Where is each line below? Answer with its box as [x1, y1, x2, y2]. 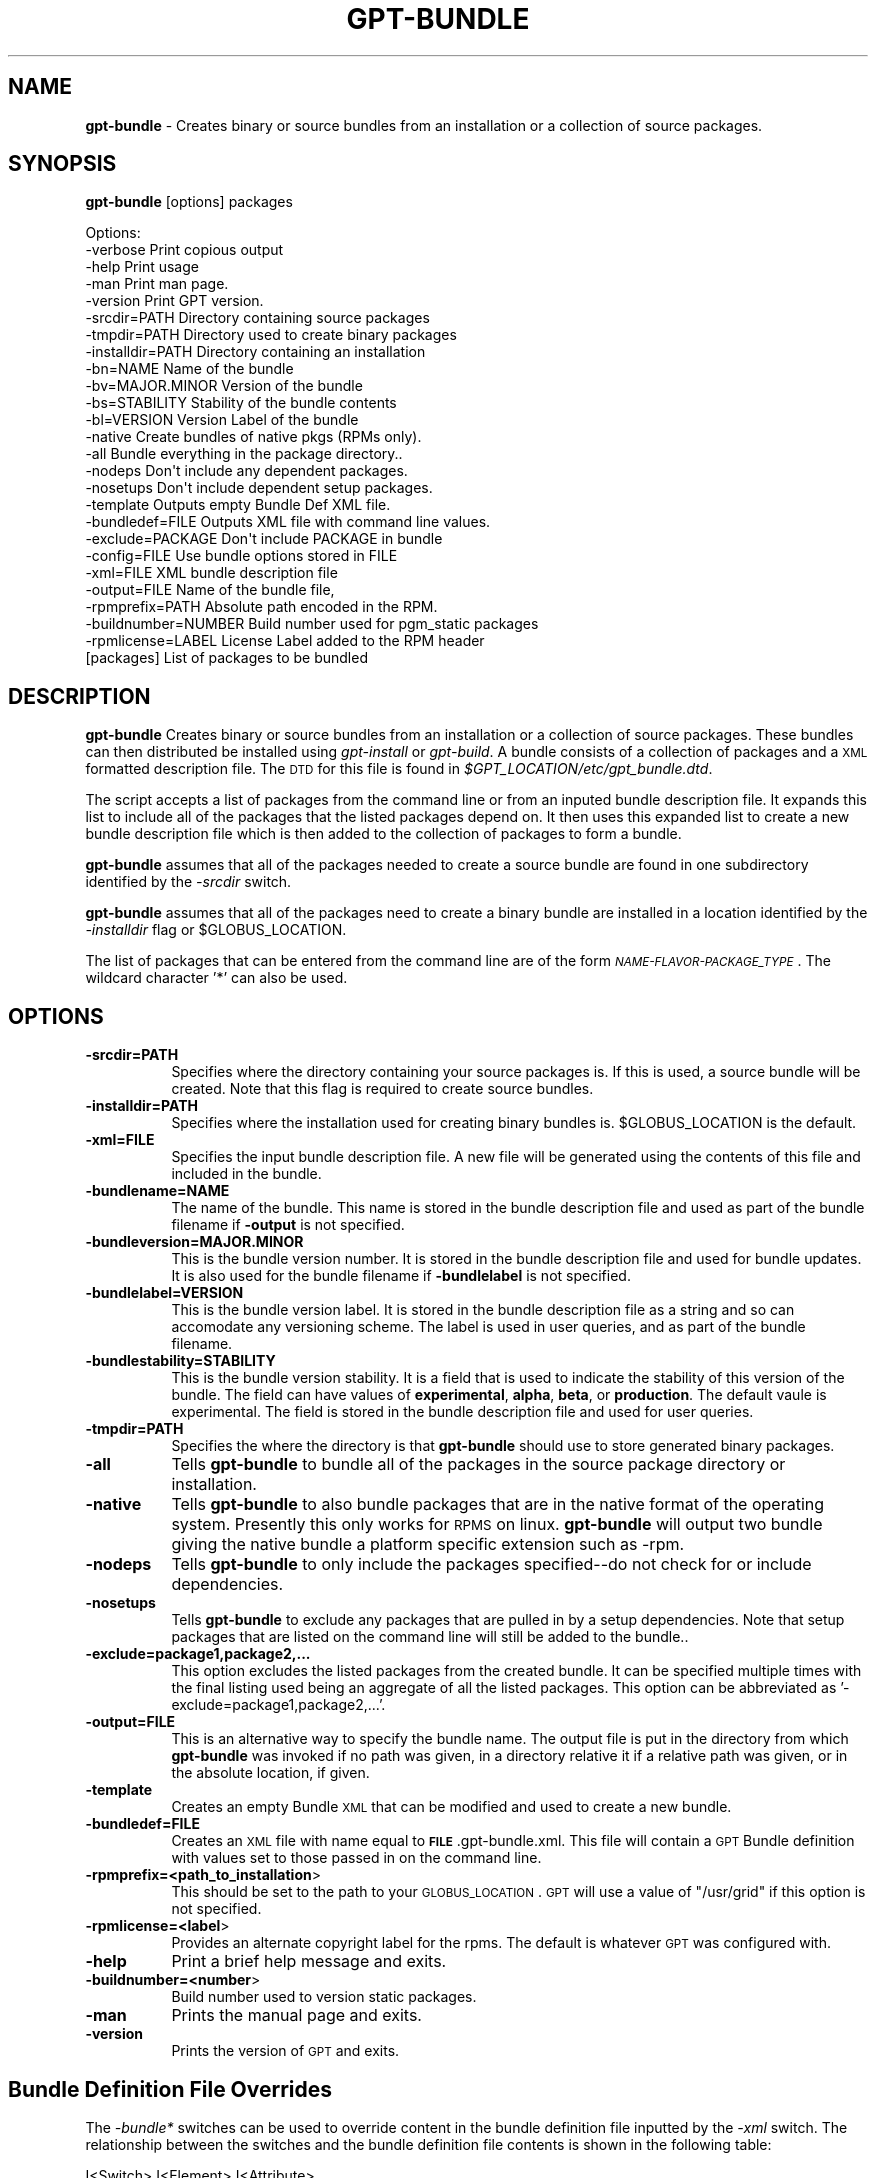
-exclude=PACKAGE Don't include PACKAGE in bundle [85, 530, 443, 548]
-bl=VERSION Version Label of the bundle [85, 411, 359, 429]
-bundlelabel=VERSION [85, 1284, 244, 1302]
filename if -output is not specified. [171, 1216, 405, 1234]
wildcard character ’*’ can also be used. [85, 969, 348, 987]
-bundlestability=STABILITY [85, 1352, 276, 1370]
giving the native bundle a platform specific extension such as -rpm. [171, 1534, 685, 1555]
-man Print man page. [85, 275, 229, 293]
